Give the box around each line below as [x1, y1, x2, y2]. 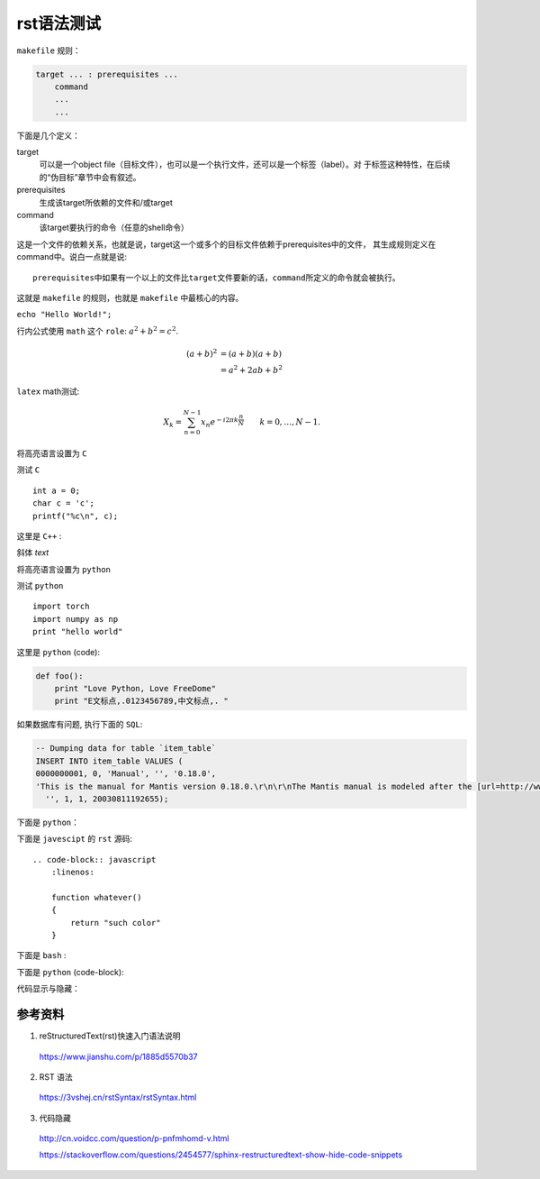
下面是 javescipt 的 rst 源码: [16, 834, 132, 845]
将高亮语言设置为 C [16, 447, 87, 459]
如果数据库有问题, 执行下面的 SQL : [16, 719, 143, 730]
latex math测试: [16, 386, 80, 397]
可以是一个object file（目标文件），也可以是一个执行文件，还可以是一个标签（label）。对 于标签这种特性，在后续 [39, 159, 451, 170]
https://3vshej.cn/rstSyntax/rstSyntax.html [39, 1092, 197, 1103]
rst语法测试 [16, 14, 102, 33]
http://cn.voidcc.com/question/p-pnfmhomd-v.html [39, 1133, 229, 1144]
